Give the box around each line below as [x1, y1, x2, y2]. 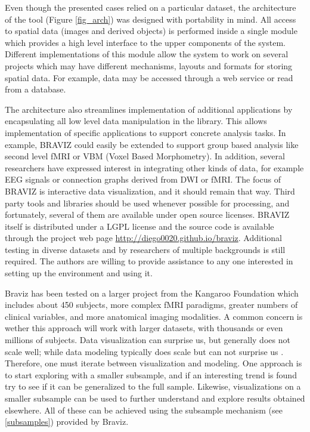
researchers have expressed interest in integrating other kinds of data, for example [5, 161, 304, 174]
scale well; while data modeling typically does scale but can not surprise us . [5, 345, 284, 357]
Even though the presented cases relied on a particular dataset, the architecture [5, 1, 296, 13]
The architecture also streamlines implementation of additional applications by [5, 103, 293, 115]
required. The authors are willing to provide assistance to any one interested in [5, 255, 293, 267]
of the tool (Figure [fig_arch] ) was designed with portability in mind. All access [5, 13, 296, 25]
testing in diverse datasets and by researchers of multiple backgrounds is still [5, 243, 286, 255]
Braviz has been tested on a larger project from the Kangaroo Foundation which [5, 286, 299, 299]
